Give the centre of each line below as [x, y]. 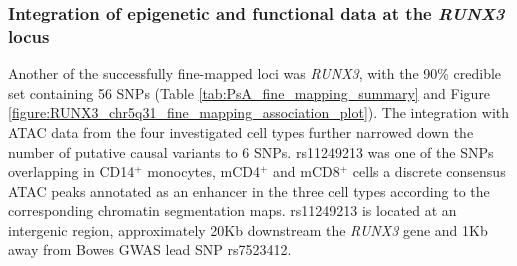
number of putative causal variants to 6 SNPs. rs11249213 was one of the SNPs [251, 151]
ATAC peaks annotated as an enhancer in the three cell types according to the [249, 190]
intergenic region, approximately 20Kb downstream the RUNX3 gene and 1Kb [248, 229]
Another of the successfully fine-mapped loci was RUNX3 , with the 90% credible [255, 73]
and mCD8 [306, 171]
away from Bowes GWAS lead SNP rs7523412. [150, 249]
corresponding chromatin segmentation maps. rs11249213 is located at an [232, 210]
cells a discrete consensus [429, 171]
